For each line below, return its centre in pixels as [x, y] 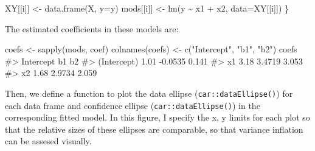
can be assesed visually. [48, 141]
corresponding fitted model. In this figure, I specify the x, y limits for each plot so [157, 117]
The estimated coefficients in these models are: [92, 28]
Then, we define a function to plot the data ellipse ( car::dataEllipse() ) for [149, 93]
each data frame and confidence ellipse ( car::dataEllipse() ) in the [133, 105]
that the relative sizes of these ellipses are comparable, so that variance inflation [154, 129]
